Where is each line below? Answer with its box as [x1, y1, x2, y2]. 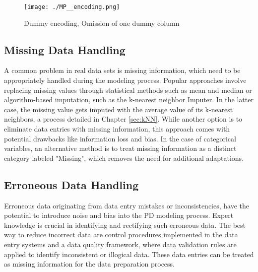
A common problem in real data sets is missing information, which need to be [4, 65, 241, 75]
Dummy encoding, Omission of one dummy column [24, 17, 180, 28]
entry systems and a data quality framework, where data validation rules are [4, 239, 237, 249]
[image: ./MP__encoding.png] [24, 3, 120, 10]
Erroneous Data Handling [4, 177, 139, 192]
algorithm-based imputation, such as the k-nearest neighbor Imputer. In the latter [4, 94, 254, 105]
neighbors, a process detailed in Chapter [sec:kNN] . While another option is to [4, 114, 243, 124]
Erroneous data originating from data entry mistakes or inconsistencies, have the [4, 200, 250, 210]
